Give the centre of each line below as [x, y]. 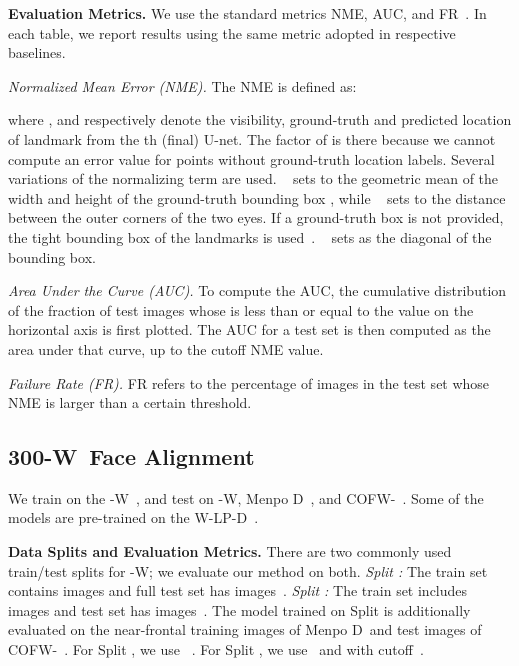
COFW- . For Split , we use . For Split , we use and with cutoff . [216, 649]
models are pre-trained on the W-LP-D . [133, 517]
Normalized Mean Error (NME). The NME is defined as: [182, 85]
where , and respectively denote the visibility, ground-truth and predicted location [260, 119]
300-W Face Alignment [131, 456]
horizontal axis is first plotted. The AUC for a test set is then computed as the [249, 329]
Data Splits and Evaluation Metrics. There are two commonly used [230, 551]
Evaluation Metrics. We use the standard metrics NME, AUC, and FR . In [247, 13]
